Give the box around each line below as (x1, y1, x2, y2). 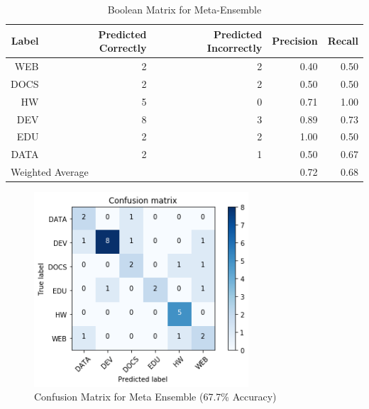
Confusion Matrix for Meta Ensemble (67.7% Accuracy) (34, 389, 277, 404)
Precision (272, 33, 318, 48)
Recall (327, 33, 358, 48)
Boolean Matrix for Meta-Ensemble (107, 2, 262, 16)
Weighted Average (11, 164, 89, 179)
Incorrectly (206, 40, 263, 55)
